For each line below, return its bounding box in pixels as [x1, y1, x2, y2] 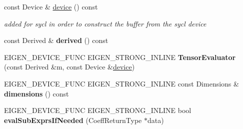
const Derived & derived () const [4, 35, 108, 45]
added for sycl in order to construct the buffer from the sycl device [4, 18, 206, 28]
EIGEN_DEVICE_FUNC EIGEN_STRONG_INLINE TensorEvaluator [4, 51, 236, 62]
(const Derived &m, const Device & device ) [4, 61, 135, 72]
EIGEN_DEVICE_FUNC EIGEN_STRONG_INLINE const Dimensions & [4, 78, 239, 88]
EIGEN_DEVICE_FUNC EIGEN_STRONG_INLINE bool [4, 105, 191, 115]
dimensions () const [4, 88, 69, 98]
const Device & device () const [4, 1, 98, 11]
